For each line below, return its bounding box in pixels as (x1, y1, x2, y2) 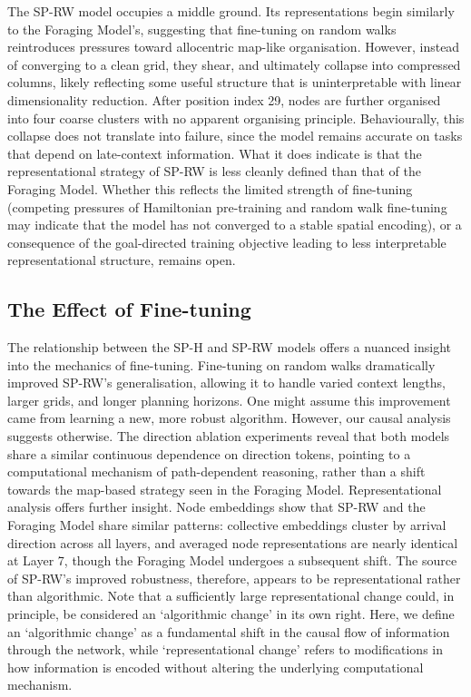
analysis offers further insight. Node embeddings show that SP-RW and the (7, 497, 426, 516)
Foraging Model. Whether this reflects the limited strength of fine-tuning (7, 179, 413, 198)
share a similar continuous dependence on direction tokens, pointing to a (7, 444, 411, 463)
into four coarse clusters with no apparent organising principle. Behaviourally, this (7, 108, 465, 127)
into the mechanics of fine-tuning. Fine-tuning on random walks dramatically (7, 355, 436, 374)
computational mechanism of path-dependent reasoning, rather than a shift (7, 462, 426, 481)
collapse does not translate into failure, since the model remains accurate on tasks (7, 126, 463, 145)
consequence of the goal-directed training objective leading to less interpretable (7, 232, 446, 251)
